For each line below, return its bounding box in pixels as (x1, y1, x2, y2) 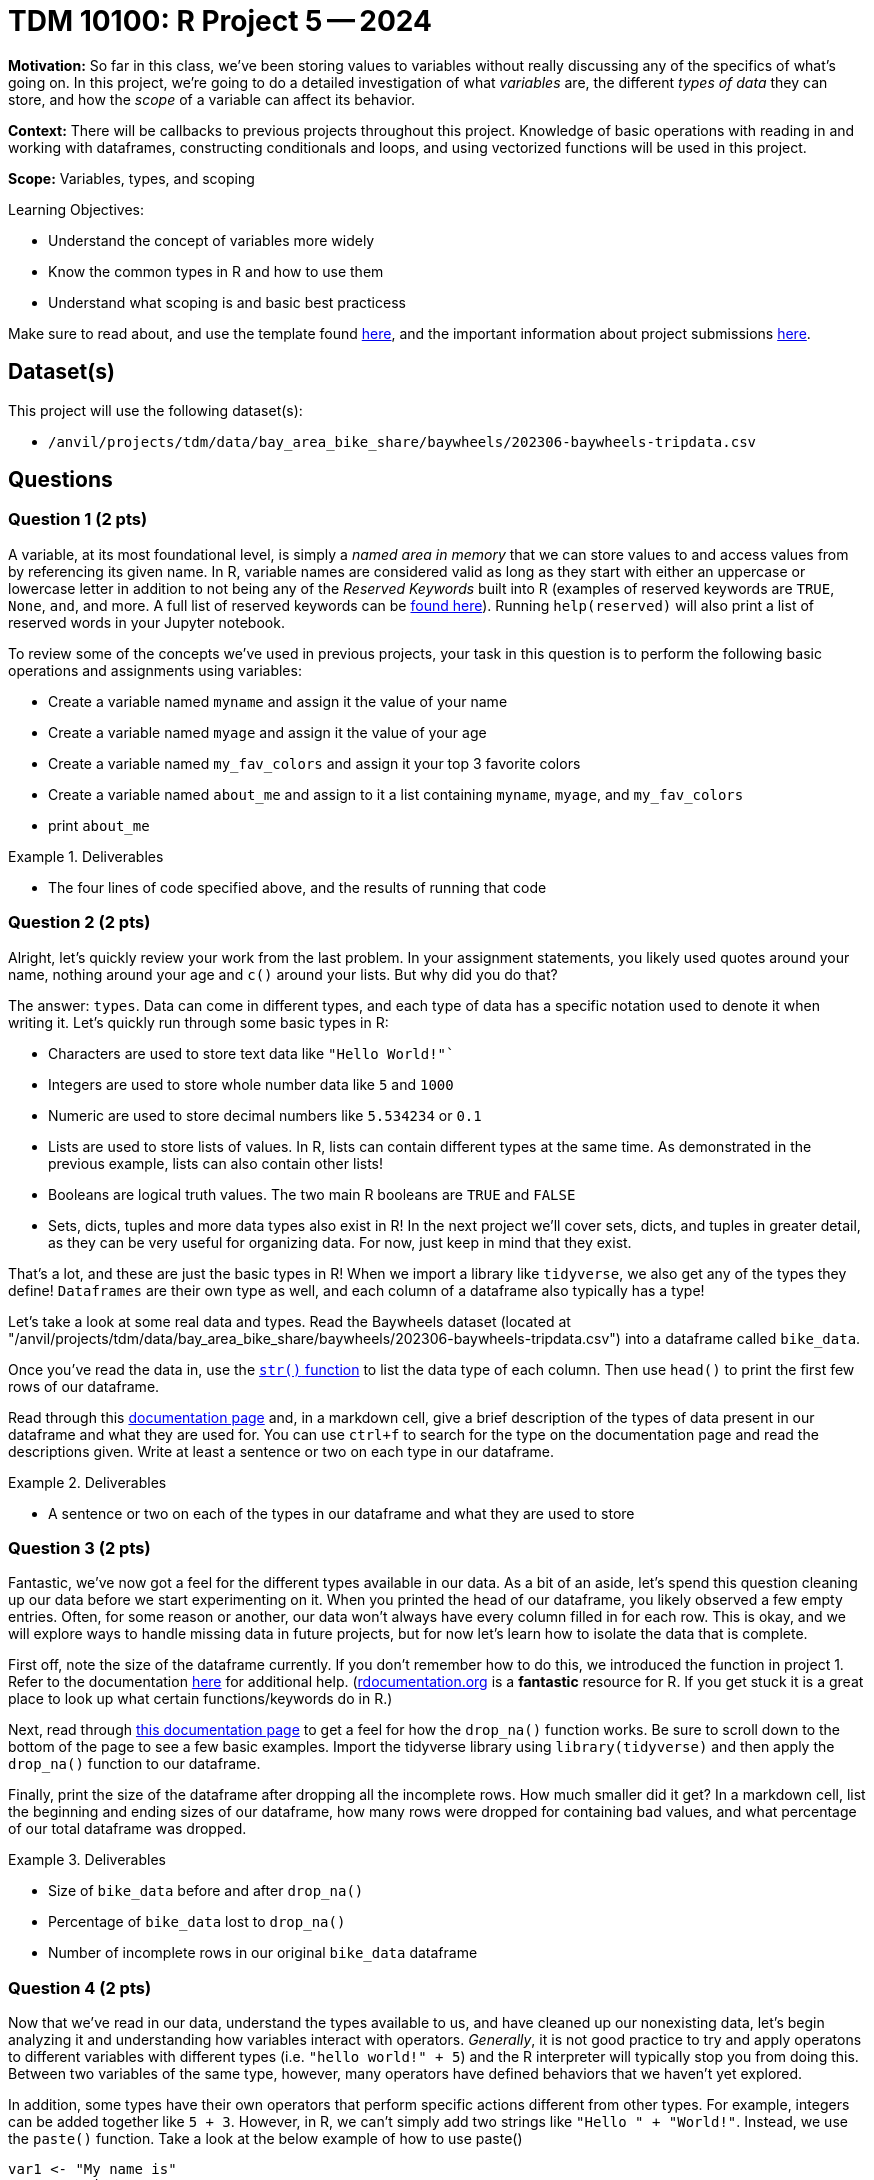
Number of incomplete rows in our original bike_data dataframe (48, 1944, 478, 1962)
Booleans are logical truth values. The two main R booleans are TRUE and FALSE (48, 1185, 576, 1203)
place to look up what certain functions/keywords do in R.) (8, 1690, 393, 1708)
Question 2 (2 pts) (8, 912, 151, 933)
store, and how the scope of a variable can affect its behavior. (8, 90, 415, 108)
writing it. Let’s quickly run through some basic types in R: (8, 1013, 389, 1031)
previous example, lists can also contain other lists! (48, 1154, 384, 1172)
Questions (8, 467, 113, 493)
